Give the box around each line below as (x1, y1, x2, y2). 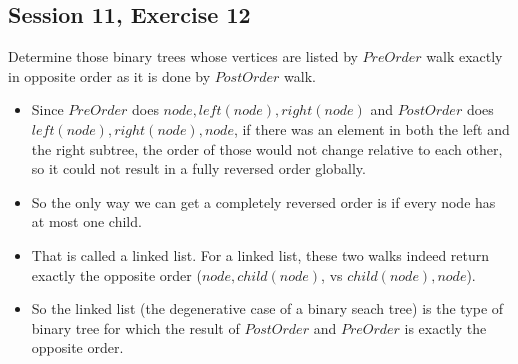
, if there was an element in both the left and (233, 118, 510, 139)
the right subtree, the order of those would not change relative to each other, (31, 138, 503, 159)
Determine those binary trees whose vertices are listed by (8, 46, 358, 67)
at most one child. (31, 211, 142, 232)
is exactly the (404, 317, 487, 338)
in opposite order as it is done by (8, 65, 211, 86)
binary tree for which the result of (31, 317, 240, 338)
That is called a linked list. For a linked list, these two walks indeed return (31, 244, 490, 265)
